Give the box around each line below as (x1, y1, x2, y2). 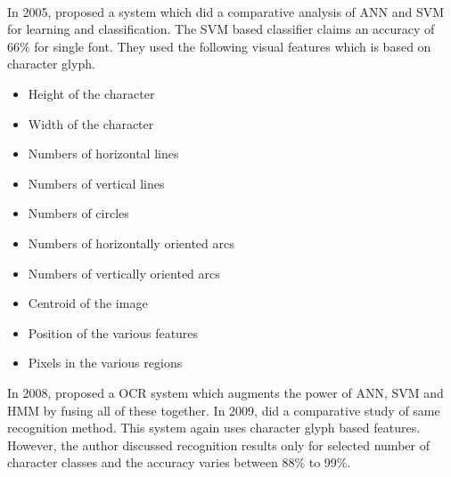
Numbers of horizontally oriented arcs (28, 233, 234, 252)
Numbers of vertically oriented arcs (28, 263, 220, 282)
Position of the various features (28, 323, 199, 342)
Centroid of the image (28, 294, 148, 312)
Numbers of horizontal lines (28, 144, 179, 163)
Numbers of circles (28, 204, 129, 222)
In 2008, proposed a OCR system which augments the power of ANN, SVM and (7, 383, 444, 401)
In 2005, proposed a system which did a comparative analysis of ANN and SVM (7, 2, 445, 20)
